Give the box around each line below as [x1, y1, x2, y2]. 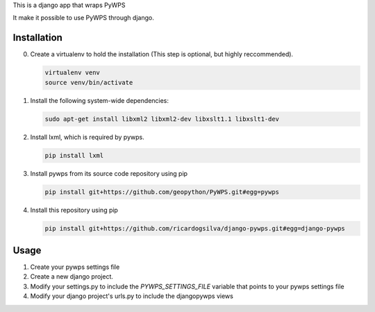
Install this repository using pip [30, 206, 118, 214]
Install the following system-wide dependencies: [30, 96, 169, 104]
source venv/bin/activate [44, 79, 133, 86]
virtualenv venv [44, 69, 101, 76]
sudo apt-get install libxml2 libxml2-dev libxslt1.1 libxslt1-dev [44, 115, 280, 123]
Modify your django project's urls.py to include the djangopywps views [30, 292, 234, 300]
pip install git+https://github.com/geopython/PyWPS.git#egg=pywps [44, 188, 280, 196]
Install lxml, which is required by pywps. [30, 133, 145, 141]
